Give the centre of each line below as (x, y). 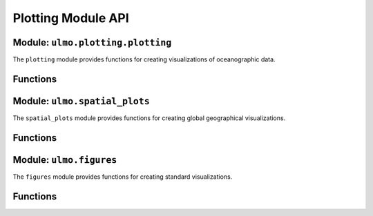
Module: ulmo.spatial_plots (81, 101)
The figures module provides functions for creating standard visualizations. (123, 177)
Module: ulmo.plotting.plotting (92, 42)
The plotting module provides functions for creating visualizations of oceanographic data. (144, 59)
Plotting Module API (71, 18)
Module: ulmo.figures (65, 160)
